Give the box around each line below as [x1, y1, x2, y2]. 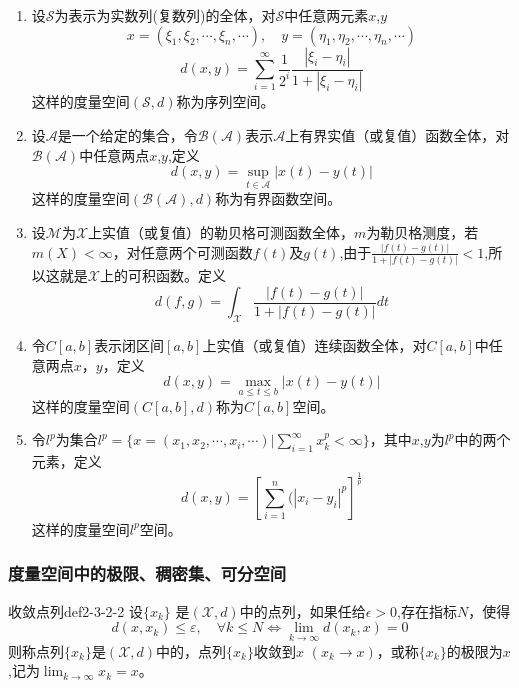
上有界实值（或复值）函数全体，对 [285, 125, 510, 146]
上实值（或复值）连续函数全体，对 [202, 335, 427, 356]
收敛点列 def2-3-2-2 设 [8, 600, 143, 621]
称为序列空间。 [176, 91, 275, 112]
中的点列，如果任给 [239, 600, 366, 621]
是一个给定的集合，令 [57, 125, 198, 146]
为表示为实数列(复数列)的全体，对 [54, 5, 276, 25]
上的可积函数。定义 [99, 265, 226, 286]
